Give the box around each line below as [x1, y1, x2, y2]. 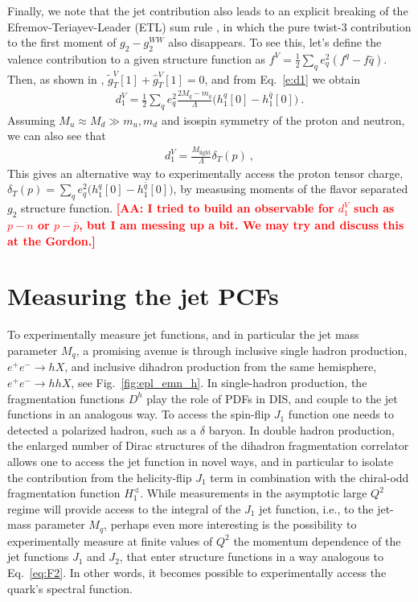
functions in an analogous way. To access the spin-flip [7, 406, 271, 423]
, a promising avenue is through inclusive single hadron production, [76, 341, 408, 358]
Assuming [7, 111, 55, 128]
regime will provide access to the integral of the [7, 500, 241, 517]
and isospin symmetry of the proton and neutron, [161, 111, 405, 128]
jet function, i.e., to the [259, 500, 374, 517]
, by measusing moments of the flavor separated [173, 180, 408, 197]
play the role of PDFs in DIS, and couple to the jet [146, 390, 398, 406]
